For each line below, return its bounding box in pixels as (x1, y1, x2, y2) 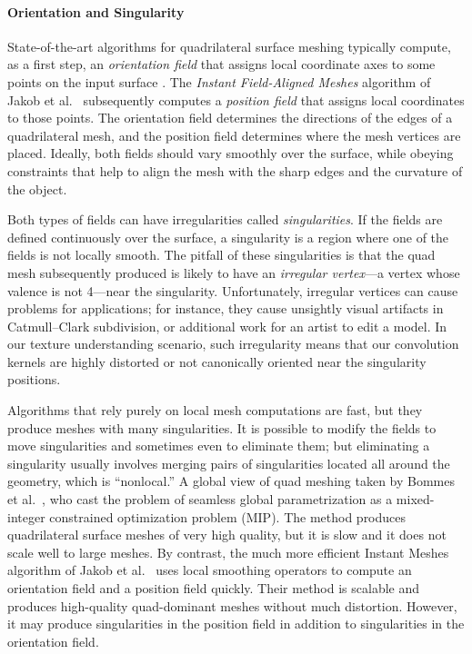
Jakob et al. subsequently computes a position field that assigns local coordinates (7, 90, 465, 109)
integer (7, 507, 45, 526)
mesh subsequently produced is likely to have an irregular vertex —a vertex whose (7, 263, 460, 282)
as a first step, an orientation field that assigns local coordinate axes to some (7, 54, 436, 74)
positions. (7, 370, 61, 389)
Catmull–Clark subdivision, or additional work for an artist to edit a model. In (7, 316, 447, 335)
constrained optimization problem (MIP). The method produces (49, 507, 407, 526)
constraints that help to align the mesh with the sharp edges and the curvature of (7, 161, 463, 180)
